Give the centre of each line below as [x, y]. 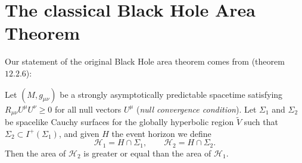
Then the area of [35, 153]
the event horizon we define [161, 133]
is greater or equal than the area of [147, 153]
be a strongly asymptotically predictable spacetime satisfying [171, 94]
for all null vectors [88, 109]
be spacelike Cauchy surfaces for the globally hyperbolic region [119, 122]
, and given [79, 133]
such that [261, 122]
